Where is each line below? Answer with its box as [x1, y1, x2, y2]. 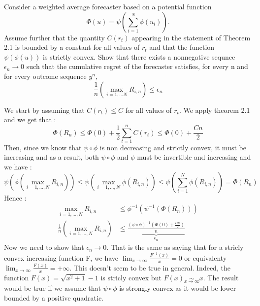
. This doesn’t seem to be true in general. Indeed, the [69, 262, 230, 272]
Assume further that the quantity [4, 32, 105, 42]
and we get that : [4, 114, 56, 125]
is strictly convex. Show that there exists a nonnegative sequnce [43, 51, 235, 62]
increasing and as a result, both [4, 152, 99, 162]
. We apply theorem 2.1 [179, 104, 250, 115]
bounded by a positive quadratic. [4, 292, 103, 303]
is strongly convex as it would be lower [119, 282, 236, 293]
